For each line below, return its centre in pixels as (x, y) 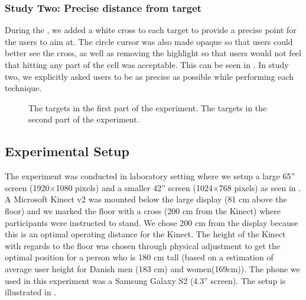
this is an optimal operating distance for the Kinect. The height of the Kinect (145, 234)
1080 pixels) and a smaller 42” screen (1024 (134, 187)
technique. (23, 88)
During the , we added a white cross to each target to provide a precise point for (151, 30)
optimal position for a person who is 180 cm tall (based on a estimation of (139, 257)
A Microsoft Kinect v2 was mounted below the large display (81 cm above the (146, 199)
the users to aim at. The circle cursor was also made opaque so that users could (149, 41)
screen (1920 (27, 187)
